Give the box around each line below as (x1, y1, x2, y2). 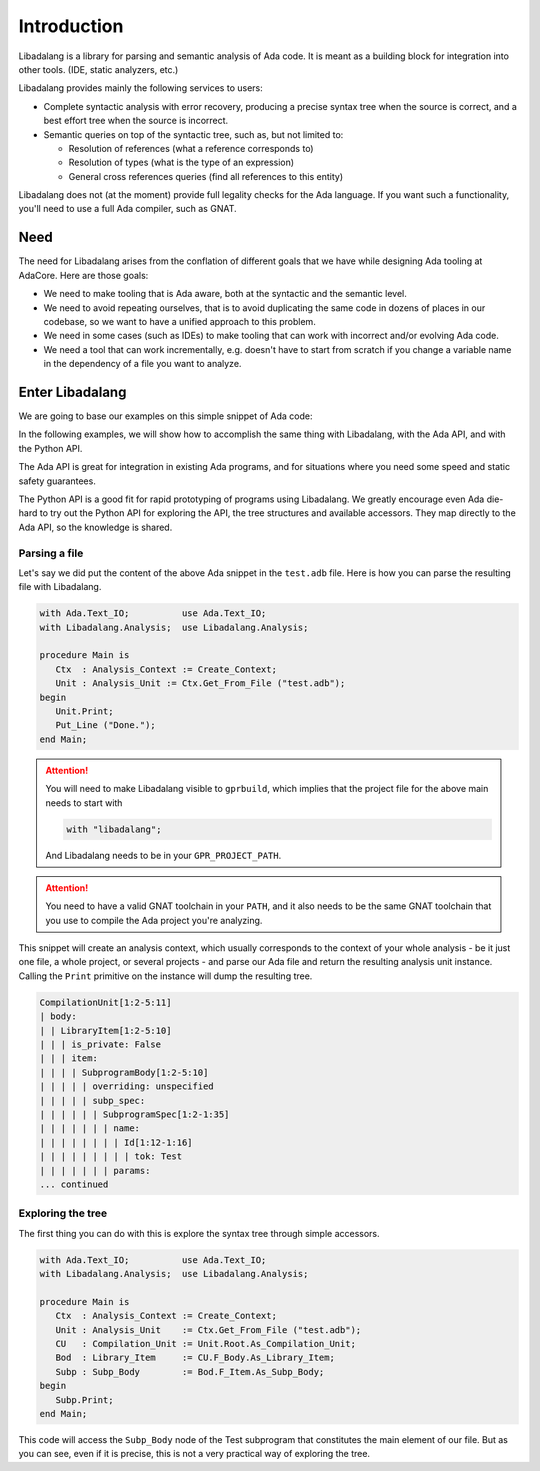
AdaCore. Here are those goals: (18, 269, 149, 281)
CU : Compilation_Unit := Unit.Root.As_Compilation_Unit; (55, 1338, 357, 1349)
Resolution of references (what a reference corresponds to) (68, 142, 314, 154)
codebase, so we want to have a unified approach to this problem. (43, 315, 317, 327)
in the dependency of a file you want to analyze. (43, 358, 242, 370)
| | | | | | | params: (39, 1165, 151, 1176)
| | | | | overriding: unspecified (39, 1081, 214, 1092)
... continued (39, 1178, 109, 1190)
